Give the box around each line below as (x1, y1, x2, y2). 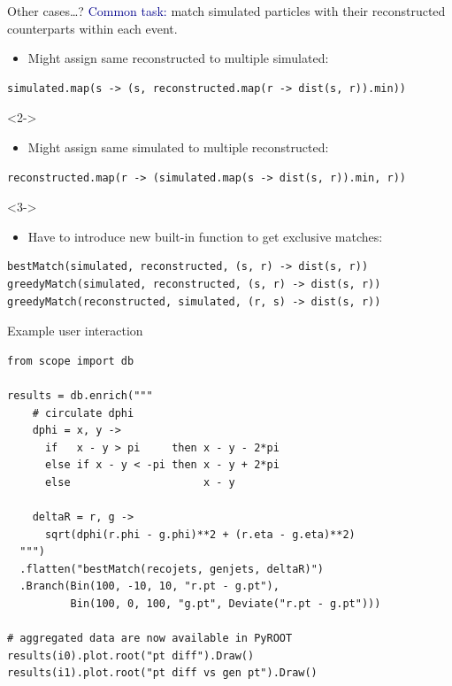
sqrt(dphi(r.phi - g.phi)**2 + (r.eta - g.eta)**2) (44, 528, 356, 541)
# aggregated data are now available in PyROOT (7, 632, 293, 645)
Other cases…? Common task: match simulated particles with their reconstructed (7, 2, 446, 19)
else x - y (44, 475, 235, 489)
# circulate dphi (32, 406, 134, 420)
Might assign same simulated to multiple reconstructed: (27, 137, 329, 156)
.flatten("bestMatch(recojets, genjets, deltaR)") (19, 562, 324, 575)
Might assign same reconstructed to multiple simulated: (27, 49, 329, 67)
